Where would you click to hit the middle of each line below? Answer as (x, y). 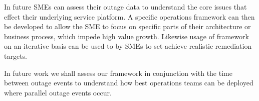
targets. (16, 56)
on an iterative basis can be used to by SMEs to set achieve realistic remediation (128, 46)
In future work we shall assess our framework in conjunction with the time (118, 73)
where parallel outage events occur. (58, 92)
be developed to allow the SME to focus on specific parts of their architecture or (127, 26)
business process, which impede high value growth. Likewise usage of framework (126, 36)
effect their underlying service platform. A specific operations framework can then (129, 16)
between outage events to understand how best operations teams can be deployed (129, 83)
